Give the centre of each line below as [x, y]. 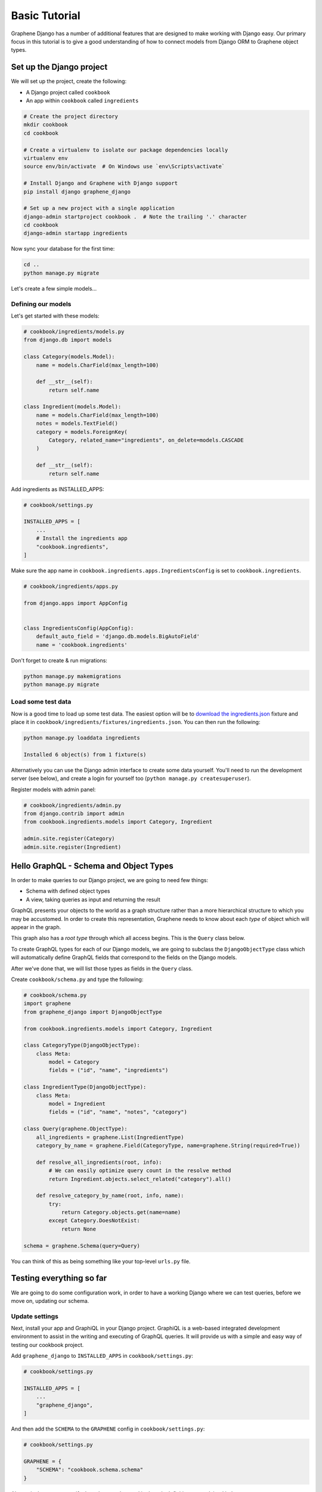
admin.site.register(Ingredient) [72, 847]
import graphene [47, 1004]
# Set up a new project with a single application [99, 208]
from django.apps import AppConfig [75, 603]
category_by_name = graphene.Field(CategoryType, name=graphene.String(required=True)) [168, 1145]
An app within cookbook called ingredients [82, 101]
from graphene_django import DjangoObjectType [93, 1012]
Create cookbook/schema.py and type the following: [77, 979]
